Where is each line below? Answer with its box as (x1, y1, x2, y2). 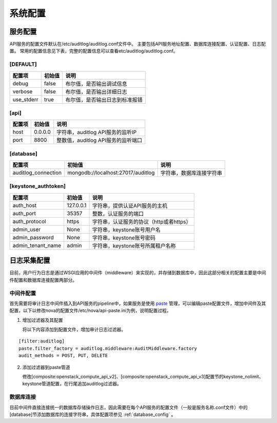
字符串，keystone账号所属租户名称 (92, 242, 176, 249)
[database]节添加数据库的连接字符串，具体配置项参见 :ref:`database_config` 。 (9, 411, 176, 417)
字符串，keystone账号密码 (92, 234, 156, 241)
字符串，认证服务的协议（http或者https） (92, 218, 191, 225)
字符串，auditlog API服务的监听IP (56, 129, 137, 136)
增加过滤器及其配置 (22, 317, 63, 323)
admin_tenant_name (12, 242, 62, 249)
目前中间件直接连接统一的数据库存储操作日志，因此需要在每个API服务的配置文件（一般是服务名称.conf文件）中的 (9, 404, 248, 410)
